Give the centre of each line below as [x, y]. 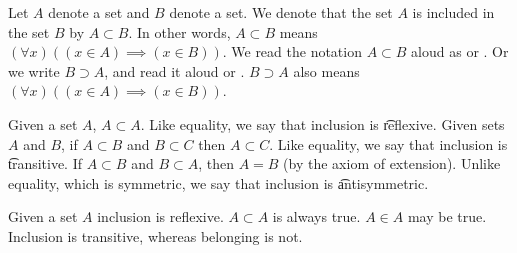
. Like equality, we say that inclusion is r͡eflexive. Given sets [322, 123]
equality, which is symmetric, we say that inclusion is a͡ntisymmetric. [218, 182]
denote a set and [99, 12]
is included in [453, 12]
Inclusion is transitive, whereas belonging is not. [155, 235]
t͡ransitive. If [45, 163]
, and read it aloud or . [174, 70]
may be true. [447, 216]
